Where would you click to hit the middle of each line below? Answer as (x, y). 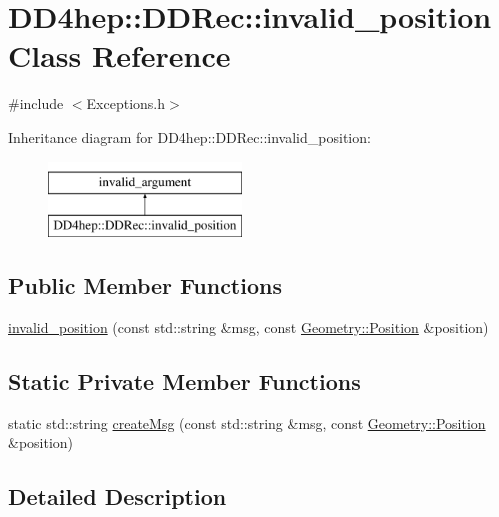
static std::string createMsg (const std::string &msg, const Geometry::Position (247, 422)
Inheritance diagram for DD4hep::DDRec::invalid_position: (189, 136)
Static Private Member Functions (184, 380)
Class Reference (119, 55)
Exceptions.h (126, 103)
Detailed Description (117, 496)
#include (36, 103)
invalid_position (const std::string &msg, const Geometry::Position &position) (248, 326)
